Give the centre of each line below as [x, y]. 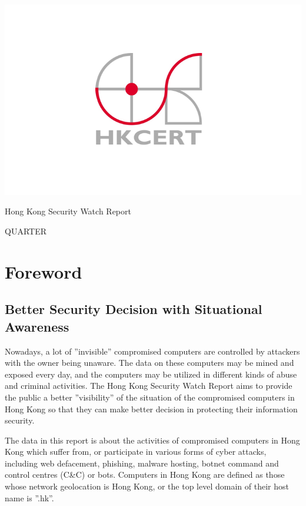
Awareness [37, 326]
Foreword [44, 271]
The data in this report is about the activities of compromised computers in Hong [152, 440]
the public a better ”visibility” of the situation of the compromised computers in [150, 397]
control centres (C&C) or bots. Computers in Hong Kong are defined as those [145, 474]
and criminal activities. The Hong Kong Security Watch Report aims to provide [149, 386]
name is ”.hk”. [29, 497]
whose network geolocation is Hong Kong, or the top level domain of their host [147, 486]
